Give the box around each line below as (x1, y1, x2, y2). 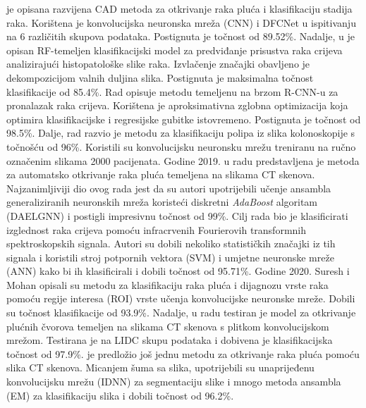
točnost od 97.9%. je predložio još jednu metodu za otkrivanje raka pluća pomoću (6, 346, 360, 361)
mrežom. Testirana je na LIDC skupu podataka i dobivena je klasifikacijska (6, 333, 333, 347)
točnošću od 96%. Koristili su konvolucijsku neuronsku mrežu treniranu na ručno (6, 139, 356, 154)
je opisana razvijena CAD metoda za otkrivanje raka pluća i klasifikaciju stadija (6, 1, 353, 16)
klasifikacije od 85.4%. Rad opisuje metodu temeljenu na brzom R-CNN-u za (6, 84, 338, 99)
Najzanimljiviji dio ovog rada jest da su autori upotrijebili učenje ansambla (6, 180, 331, 195)
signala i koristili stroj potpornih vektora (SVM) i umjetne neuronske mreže (6, 249, 334, 264)
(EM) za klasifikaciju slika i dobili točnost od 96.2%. (6, 388, 234, 402)
